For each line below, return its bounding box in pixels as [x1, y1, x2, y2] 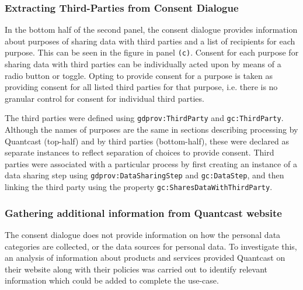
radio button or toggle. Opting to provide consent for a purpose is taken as [5, 69, 273, 81]
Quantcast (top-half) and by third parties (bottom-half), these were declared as [5, 134, 289, 147]
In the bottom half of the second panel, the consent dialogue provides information [5, 23, 298, 36]
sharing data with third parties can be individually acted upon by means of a [5, 58, 281, 70]
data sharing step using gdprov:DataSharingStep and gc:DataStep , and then [5, 169, 284, 181]
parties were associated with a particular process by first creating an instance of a [5, 157, 297, 170]
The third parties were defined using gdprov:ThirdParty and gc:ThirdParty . [5, 112, 284, 124]
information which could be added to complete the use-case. [5, 274, 219, 286]
